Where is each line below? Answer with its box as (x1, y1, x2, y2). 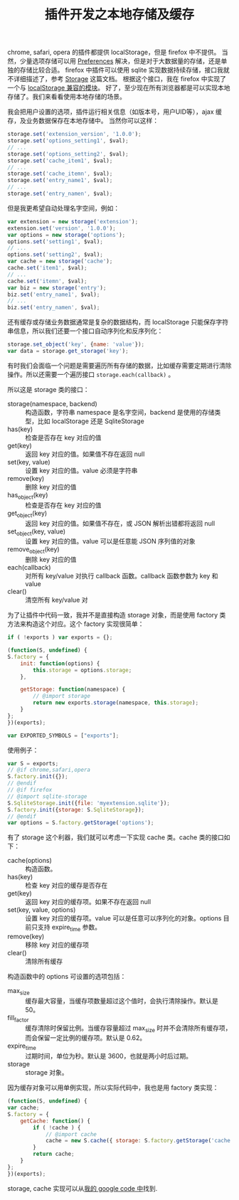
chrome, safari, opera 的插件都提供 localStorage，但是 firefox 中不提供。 (7, 48, 221, 57)
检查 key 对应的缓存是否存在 (25, 881, 108, 890)
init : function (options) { (20, 659, 100, 667)
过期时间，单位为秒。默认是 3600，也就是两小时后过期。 (25, 1052, 192, 1061)
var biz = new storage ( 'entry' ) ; (7, 284, 107, 292)
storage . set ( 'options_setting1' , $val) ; (7, 137, 129, 144)
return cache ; (33, 1150, 75, 1158)
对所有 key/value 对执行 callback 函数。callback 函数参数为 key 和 (25, 572, 218, 580)
